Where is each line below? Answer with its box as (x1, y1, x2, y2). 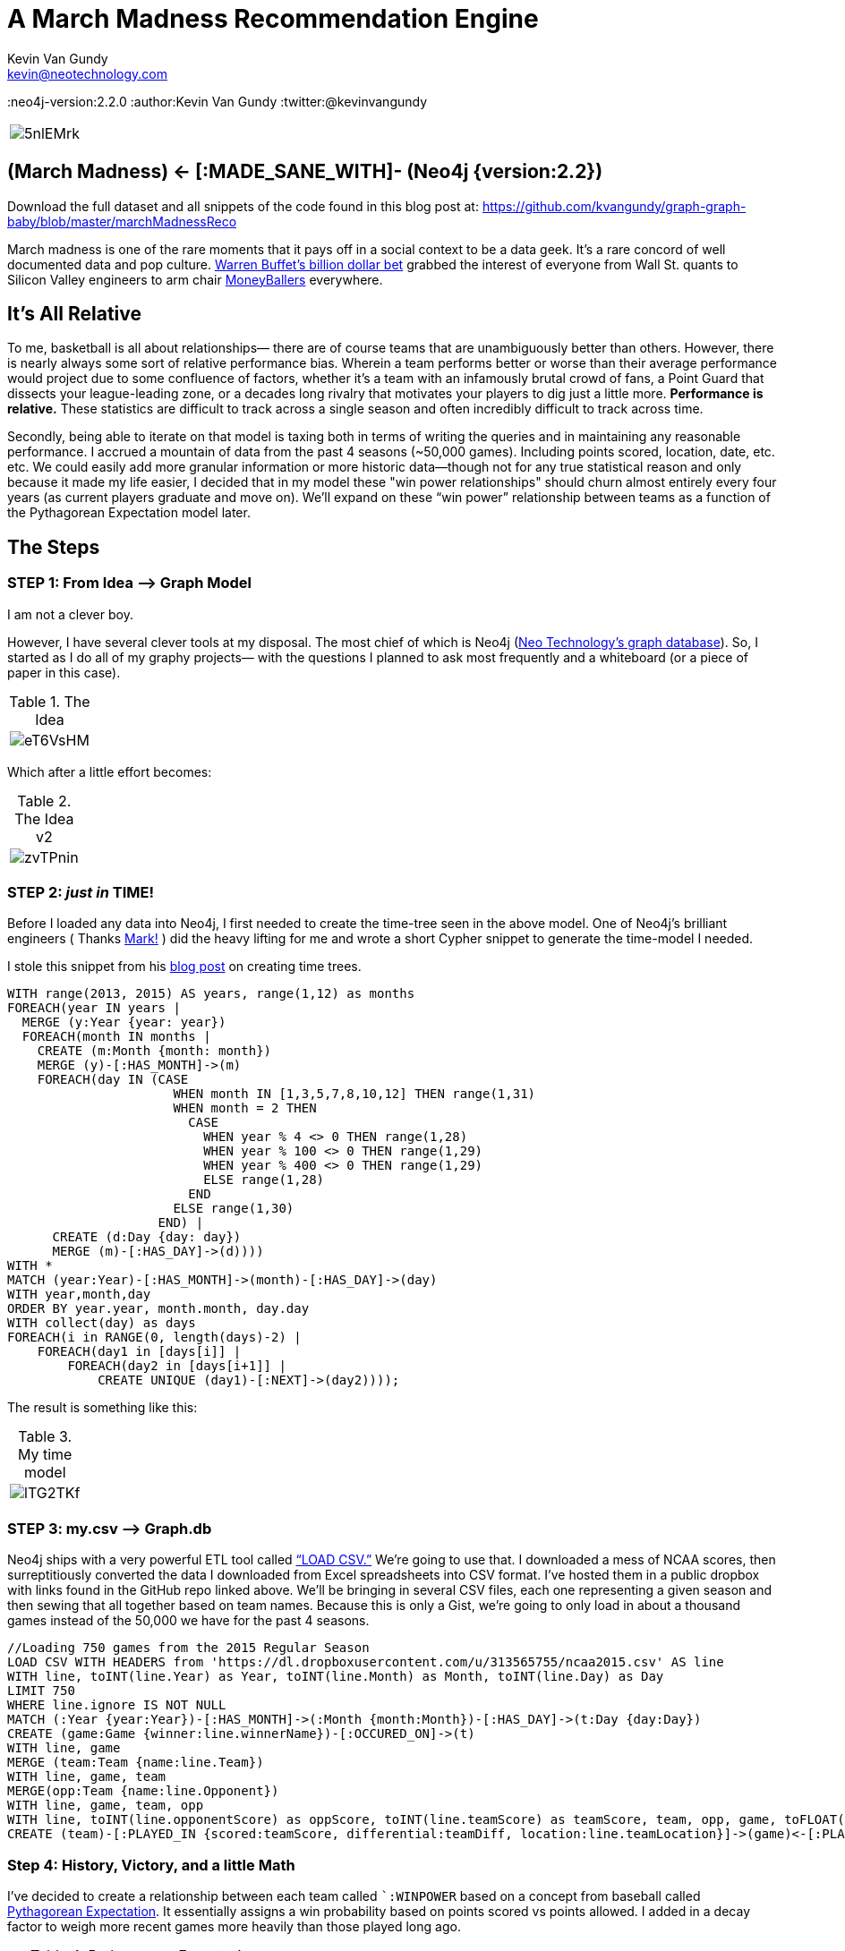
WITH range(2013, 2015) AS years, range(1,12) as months (7, 986, 415, 1001)
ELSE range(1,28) (203, 1172, 325, 1188)
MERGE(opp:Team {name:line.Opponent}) (7, 1784, 279, 1799)
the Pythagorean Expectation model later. (7, 505, 251, 521)
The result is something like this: (7, 1400, 198, 1416)
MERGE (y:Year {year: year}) (21, 1015, 226, 1030)
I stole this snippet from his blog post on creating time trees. (7, 958, 362, 975)
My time (17, 1445, 73, 1464)
